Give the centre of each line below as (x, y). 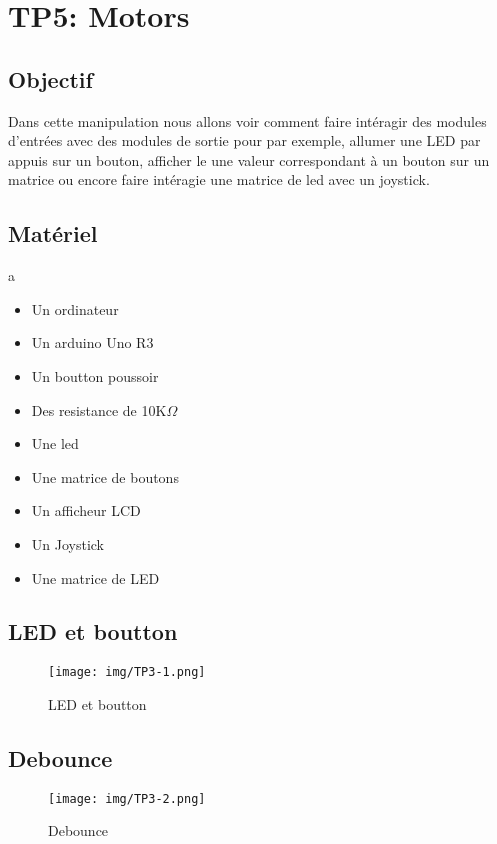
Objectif (50, 78)
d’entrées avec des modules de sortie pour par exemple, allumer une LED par (244, 140)
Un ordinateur (75, 308)
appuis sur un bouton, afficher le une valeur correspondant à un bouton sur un (249, 159)
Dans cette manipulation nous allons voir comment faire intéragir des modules (247, 120)
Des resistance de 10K (99, 409)
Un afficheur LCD (86, 510)
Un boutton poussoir (95, 375)
